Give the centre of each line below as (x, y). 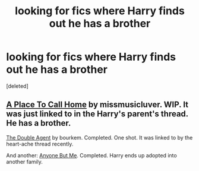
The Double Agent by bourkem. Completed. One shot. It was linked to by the (99, 137)
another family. (24, 161)
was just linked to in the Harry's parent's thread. (97, 114)
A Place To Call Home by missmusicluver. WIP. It (97, 105)
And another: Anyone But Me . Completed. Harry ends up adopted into (91, 155)
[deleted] (17, 86)
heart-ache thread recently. (40, 144)
